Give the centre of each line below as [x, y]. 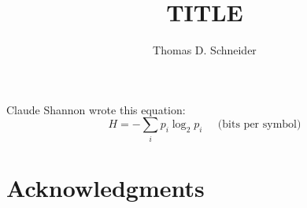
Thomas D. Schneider [205, 50]
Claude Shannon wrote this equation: [96, 109]
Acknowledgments [105, 187]
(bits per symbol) [259, 125]
